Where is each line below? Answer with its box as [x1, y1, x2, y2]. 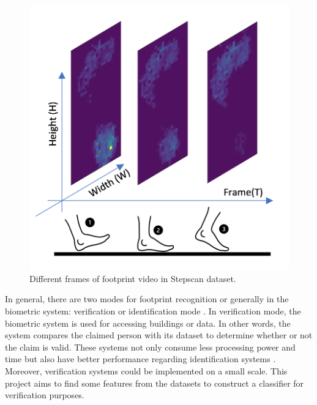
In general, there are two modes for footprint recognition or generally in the [5, 292, 289, 305]
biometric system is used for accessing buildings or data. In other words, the [5, 316, 291, 329]
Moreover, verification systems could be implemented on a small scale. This [5, 365, 288, 377]
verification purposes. [5, 388, 84, 401]
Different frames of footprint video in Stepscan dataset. [29, 272, 236, 284]
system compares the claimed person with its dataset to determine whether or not [5, 329, 313, 341]
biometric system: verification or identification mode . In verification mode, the [5, 305, 301, 318]
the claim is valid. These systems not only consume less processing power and [5, 340, 296, 353]
